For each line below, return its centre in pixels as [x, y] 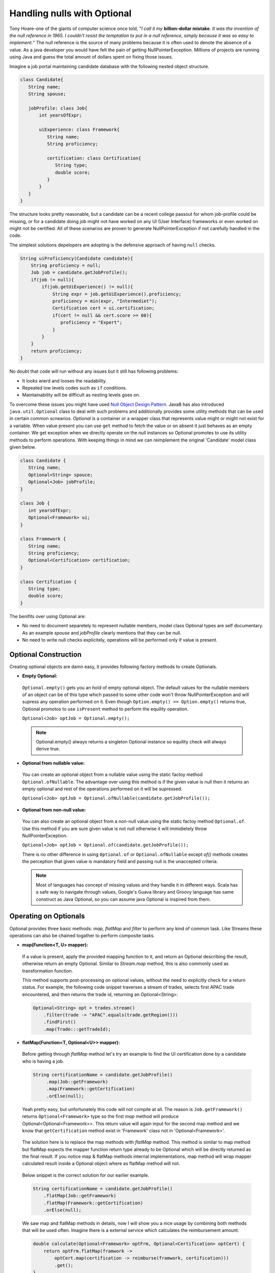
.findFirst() [60, 1022]
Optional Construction [45, 654]
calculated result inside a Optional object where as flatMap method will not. [101, 1164]
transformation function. [48, 971]
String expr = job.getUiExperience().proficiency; [117, 294]
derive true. [48, 749]
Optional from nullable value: [53, 763]
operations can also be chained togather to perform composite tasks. [82, 935]
